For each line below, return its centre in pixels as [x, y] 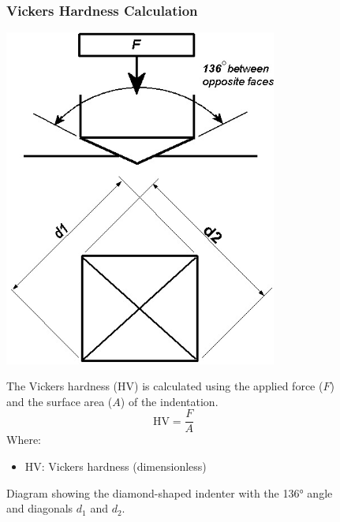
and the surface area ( [60, 401]
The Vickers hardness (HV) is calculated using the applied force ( [165, 386]
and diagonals [40, 508]
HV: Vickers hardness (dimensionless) [116, 466]
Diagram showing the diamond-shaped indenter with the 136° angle [170, 492]
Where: [24, 440]
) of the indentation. [169, 401]
